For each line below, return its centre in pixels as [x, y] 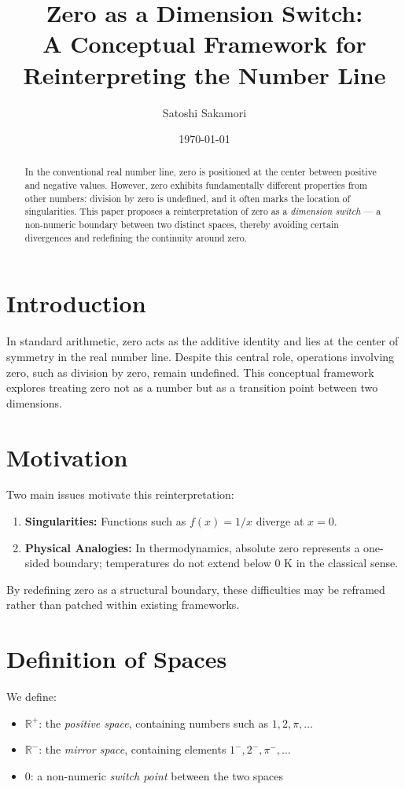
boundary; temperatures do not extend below [162, 563]
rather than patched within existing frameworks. [123, 605]
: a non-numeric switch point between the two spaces [157, 775]
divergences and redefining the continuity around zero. [136, 237]
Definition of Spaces [117, 659]
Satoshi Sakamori [204, 112]
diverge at [280, 521]
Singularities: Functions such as [105, 521]
